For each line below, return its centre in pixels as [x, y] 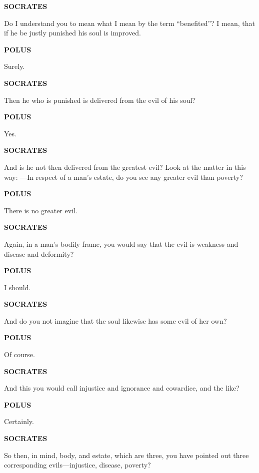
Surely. [14, 66]
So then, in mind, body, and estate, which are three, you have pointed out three [126, 455]
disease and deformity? [39, 253]
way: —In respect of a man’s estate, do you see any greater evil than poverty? [123, 177]
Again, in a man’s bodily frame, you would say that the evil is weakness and [121, 243]
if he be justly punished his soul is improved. [72, 33]
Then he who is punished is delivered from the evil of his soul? [100, 100]
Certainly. [19, 421]
